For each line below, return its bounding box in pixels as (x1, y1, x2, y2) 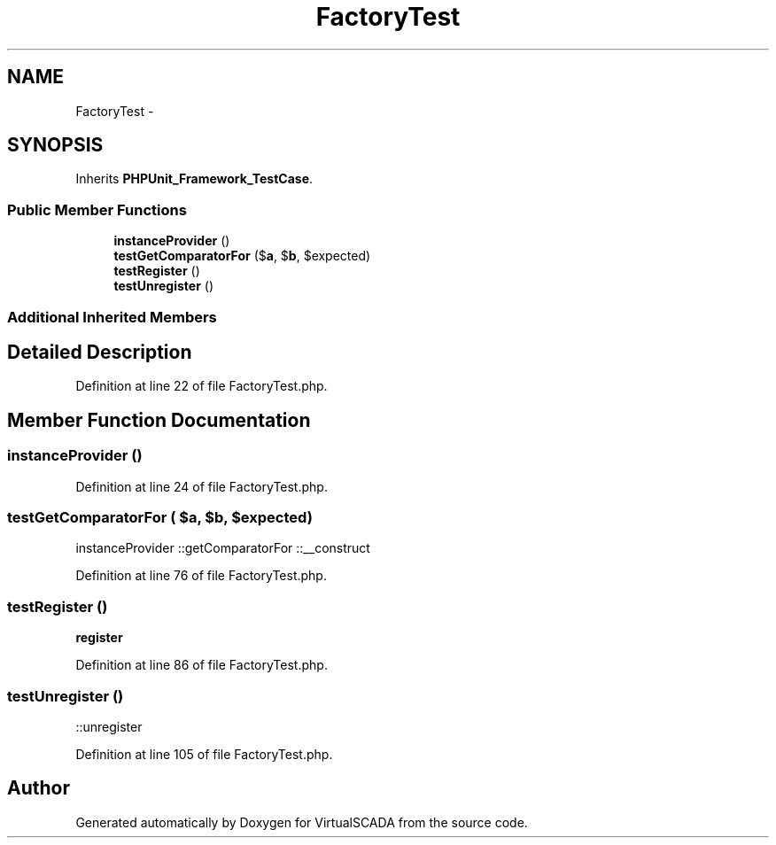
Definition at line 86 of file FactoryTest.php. (75, 657, 328, 673)
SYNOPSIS (7, 134, 104, 157)
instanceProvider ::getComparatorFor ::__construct (75, 540, 370, 556)
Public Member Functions (7, 200, 187, 219)
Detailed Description (7, 340, 192, 363)
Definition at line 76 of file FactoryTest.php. (75, 568, 327, 584)
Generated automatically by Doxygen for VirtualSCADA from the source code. (75, 814, 528, 830)
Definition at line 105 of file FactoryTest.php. (75, 746, 333, 762)
